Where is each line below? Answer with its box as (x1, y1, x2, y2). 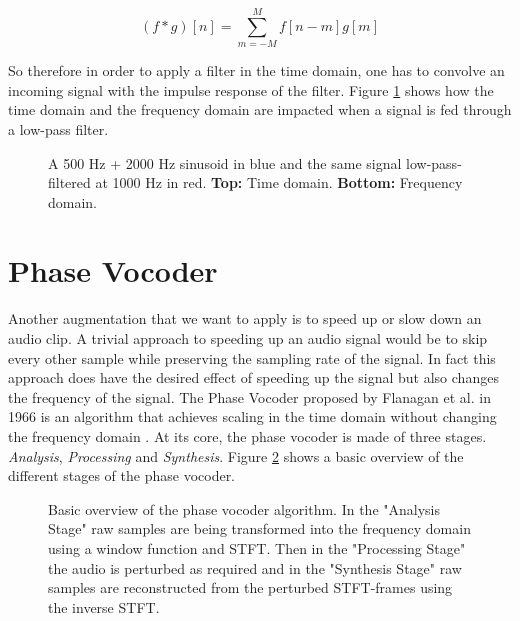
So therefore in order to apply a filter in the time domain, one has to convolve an (8, 60, 505, 81)
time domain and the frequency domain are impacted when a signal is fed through (8, 99, 512, 120)
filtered (48, 172, 91, 193)
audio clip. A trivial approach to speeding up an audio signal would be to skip (8, 328, 488, 348)
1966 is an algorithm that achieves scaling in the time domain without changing (8, 406, 497, 427)
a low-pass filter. (8, 118, 109, 139)
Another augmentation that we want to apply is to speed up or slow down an (8, 308, 482, 329)
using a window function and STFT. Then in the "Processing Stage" (48, 537, 466, 558)
